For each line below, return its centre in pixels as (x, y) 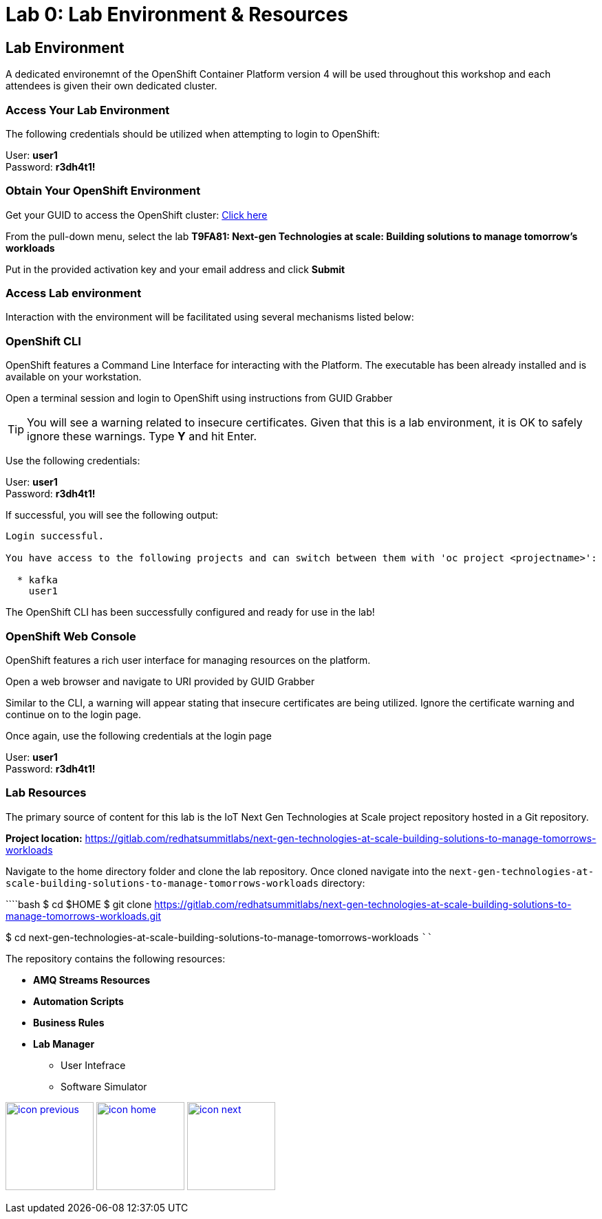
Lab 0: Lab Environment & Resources (177, 14)
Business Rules (69, 1022)
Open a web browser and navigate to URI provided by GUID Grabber (160, 681)
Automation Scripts (78, 1001)
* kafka (37, 580)
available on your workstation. (74, 377)
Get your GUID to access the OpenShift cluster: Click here (137, 215)
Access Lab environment (74, 293)
